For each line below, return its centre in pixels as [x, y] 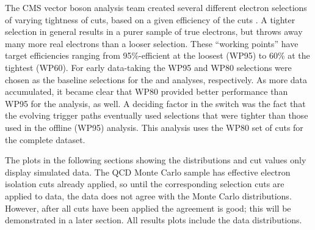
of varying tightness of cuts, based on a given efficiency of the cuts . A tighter [150, 19]
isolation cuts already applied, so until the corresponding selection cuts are [145, 184]
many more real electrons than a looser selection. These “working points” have [152, 43]
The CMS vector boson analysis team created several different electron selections [156, 7]
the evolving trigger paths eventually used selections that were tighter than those [157, 115]
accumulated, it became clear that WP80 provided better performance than [147, 91]
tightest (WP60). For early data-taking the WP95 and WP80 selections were [148, 67]
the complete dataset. [45, 139]
